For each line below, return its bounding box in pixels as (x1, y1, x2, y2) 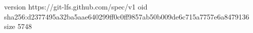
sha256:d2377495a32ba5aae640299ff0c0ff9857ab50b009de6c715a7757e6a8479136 (4, 11, 249, 21)
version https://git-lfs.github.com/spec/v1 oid (4, 1, 148, 11)
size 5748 (4, 21, 32, 31)
